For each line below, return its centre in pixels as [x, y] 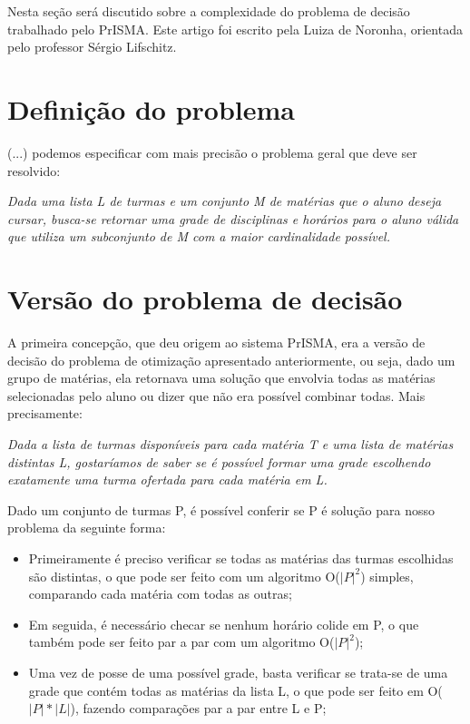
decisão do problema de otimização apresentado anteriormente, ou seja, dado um [231, 360]
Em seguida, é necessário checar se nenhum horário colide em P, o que [224, 624]
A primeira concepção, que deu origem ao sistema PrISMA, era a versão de [216, 342]
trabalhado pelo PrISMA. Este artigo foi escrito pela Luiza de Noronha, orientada [235, 29]
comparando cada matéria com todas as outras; [160, 594]
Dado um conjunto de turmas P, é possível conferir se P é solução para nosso [221, 509]
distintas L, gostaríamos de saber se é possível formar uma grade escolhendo [219, 461]
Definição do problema [151, 108]
